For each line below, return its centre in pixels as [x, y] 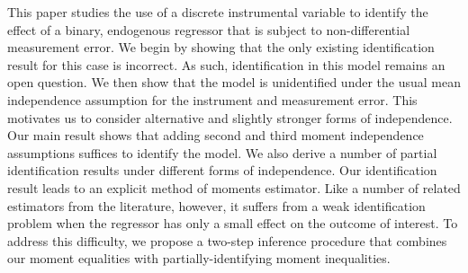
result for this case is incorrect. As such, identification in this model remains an [226, 64]
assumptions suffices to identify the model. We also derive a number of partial [222, 152]
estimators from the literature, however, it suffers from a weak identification [216, 205]
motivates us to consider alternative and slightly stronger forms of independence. [230, 117]
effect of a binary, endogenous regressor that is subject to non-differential [209, 29]
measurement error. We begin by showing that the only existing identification [221, 47]
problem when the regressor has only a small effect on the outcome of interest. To [233, 223]
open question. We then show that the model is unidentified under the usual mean [234, 82]
